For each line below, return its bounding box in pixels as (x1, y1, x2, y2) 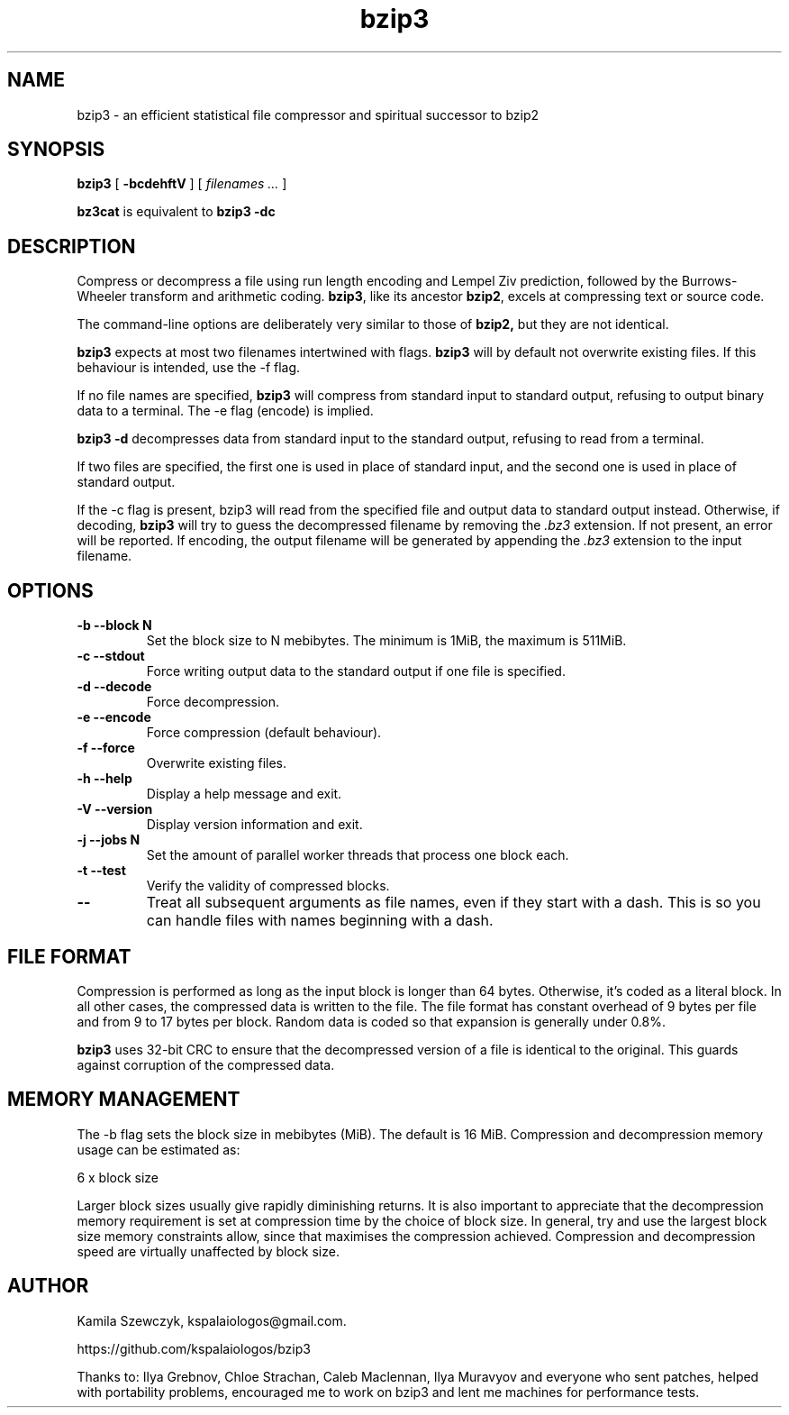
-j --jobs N (77, 832, 141, 848)
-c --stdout (77, 648, 145, 664)
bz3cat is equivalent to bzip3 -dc (77, 204, 276, 220)
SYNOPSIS (7, 138, 105, 161)
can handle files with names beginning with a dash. (146, 911, 494, 930)
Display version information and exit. (146, 817, 363, 833)
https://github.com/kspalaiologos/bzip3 (77, 1340, 311, 1356)
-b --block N (77, 617, 152, 634)
